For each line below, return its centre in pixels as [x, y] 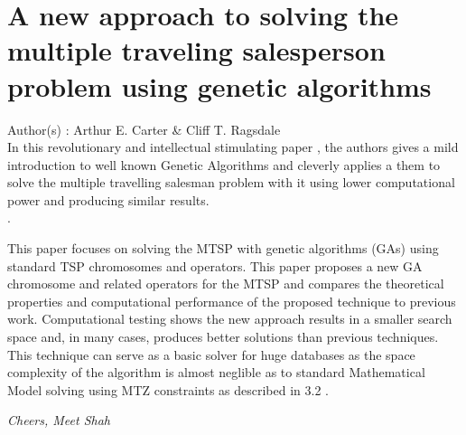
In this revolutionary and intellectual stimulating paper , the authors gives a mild [233, 147]
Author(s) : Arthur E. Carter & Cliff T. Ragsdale [144, 129]
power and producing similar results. [108, 199]
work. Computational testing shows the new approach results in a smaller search [230, 319]
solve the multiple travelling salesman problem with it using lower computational [231, 182]
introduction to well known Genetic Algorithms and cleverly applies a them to [224, 164]
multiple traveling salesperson [196, 50]
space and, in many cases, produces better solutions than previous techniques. [223, 337]
